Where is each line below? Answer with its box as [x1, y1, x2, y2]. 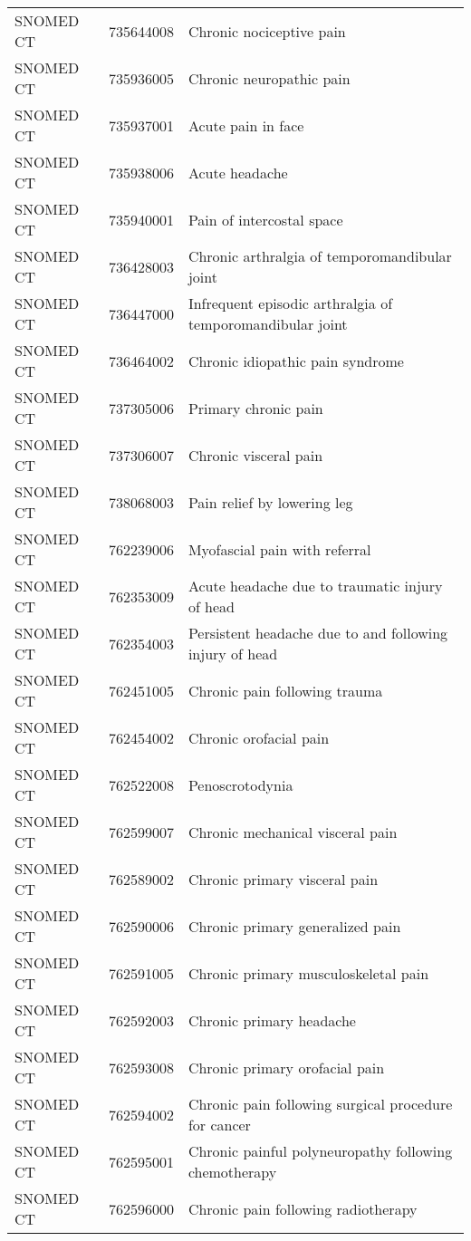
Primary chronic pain [187, 397, 323, 418]
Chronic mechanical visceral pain [187, 821, 398, 842]
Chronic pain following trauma [187, 679, 383, 701]
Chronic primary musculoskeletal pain [187, 962, 429, 984]
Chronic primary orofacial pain [187, 1056, 385, 1078]
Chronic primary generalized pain [187, 915, 401, 937]
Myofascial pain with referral [187, 538, 371, 560]
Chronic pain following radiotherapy [187, 1198, 418, 1219]
